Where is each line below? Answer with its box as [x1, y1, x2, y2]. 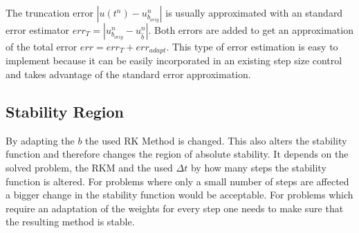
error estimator [6, 23, 70, 37]
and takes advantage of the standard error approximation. [6, 67, 251, 82]
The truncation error [6, 6, 93, 19]
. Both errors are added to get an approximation [148, 23, 353, 37]
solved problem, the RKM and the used [6, 160, 173, 175]
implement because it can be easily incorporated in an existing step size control [6, 53, 342, 68]
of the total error [6, 39, 77, 53]
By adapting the [6, 133, 75, 147]
